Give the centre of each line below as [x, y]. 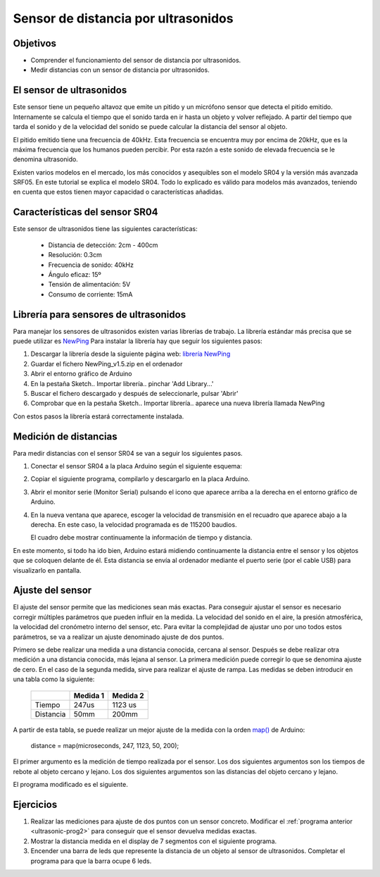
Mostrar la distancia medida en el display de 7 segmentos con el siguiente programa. [154, 841]
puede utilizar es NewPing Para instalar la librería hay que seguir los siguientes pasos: [138, 341]
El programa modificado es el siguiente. [70, 785]
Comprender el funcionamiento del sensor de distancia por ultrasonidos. [136, 61]
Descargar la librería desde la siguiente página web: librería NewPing [131, 354]
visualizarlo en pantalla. [47, 570]
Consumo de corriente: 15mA [90, 294]
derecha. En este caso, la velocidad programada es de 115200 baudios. [134, 525]
